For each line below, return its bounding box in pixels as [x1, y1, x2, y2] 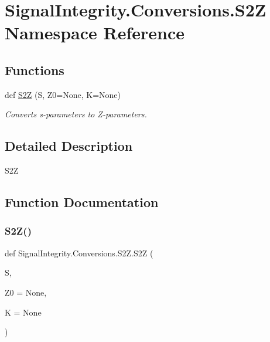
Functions [5, 60, 64, 79]
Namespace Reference [5, 21, 184, 45]
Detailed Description [5, 137, 133, 155]
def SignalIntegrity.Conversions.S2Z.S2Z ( [5, 246, 153, 259]
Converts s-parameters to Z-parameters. [5, 108, 147, 120]
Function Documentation [5, 193, 159, 211]
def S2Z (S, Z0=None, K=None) [5, 88, 121, 100]
